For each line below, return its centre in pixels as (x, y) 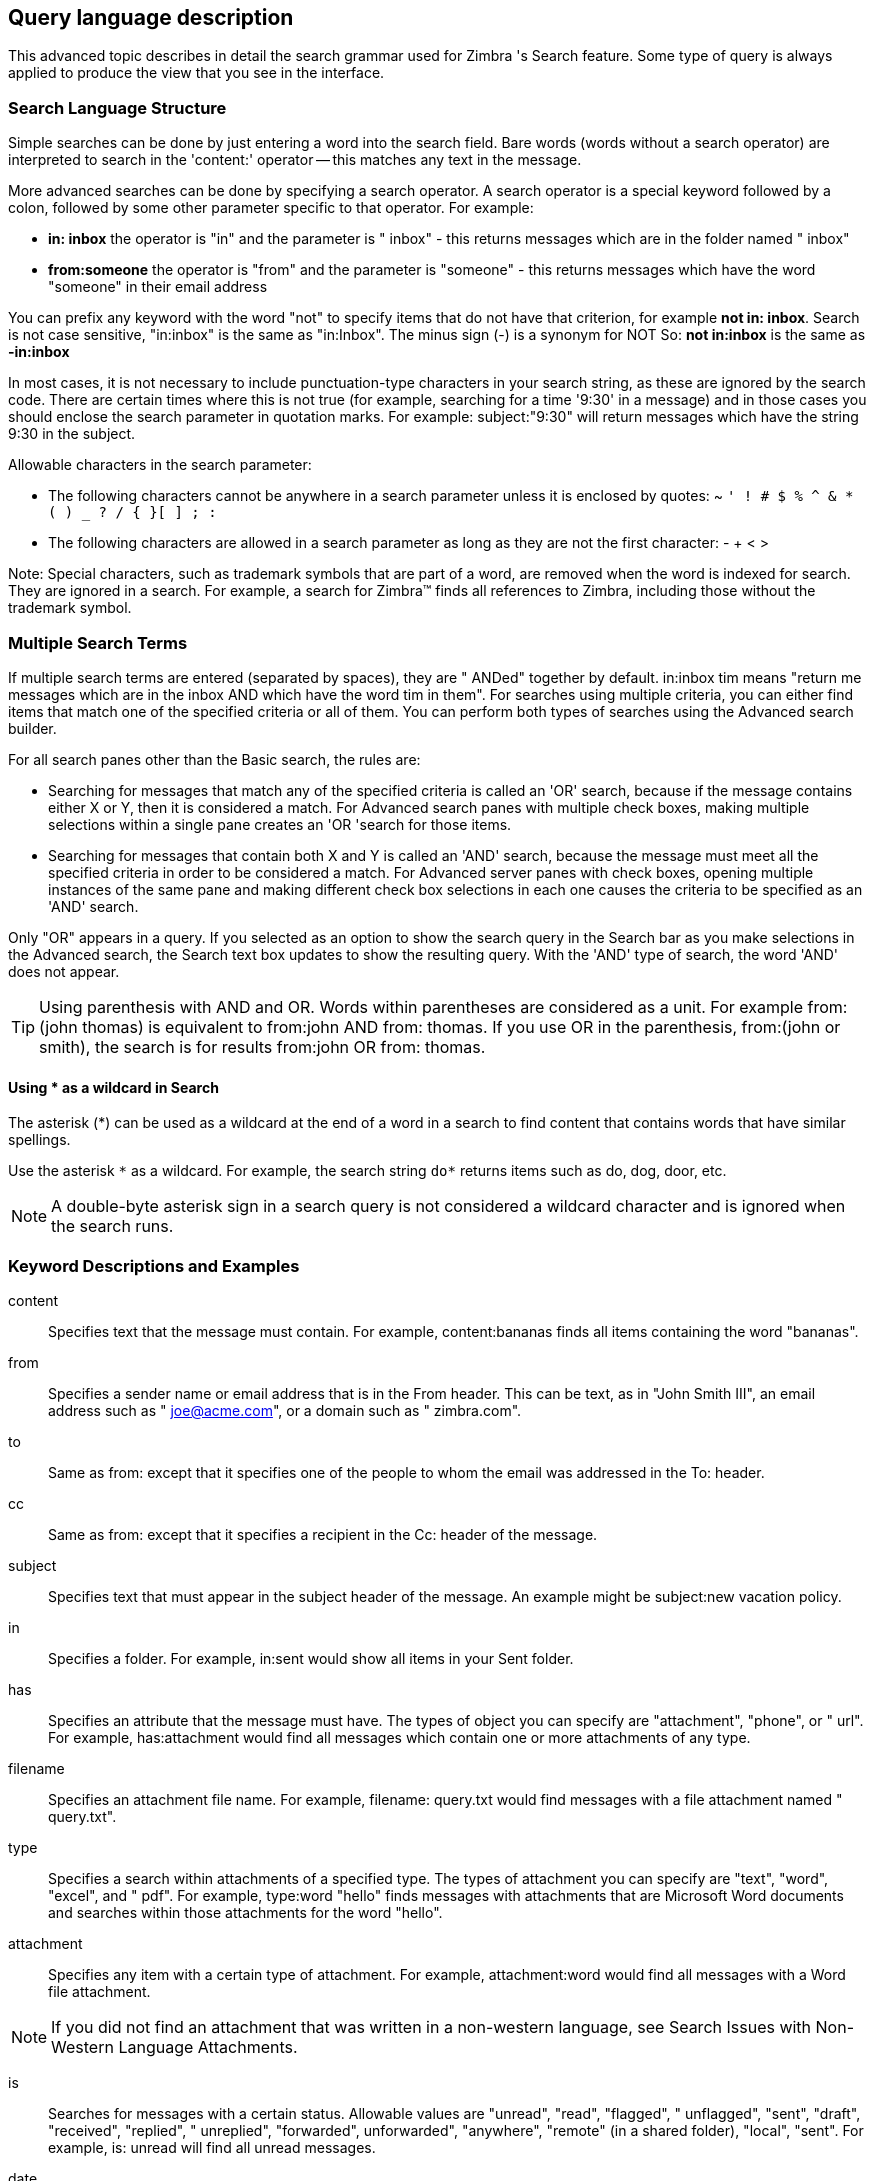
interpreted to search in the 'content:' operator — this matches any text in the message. (295, 160)
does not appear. (64, 971)
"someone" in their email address (158, 287)
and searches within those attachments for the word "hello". (245, 1912)
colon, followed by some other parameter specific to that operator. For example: (271, 208)
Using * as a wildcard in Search (113, 1087)
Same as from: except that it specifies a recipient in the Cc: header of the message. (323, 1534)
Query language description (151, 17)
